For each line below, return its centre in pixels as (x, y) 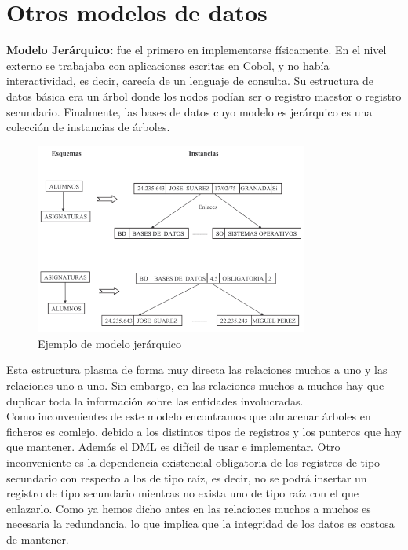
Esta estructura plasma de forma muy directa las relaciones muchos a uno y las (197, 370)
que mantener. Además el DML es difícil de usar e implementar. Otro (173, 447)
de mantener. (38, 539)
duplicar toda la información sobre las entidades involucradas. (155, 400)
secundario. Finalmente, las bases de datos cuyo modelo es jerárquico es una (189, 111)
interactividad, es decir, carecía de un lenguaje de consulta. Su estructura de (190, 81)
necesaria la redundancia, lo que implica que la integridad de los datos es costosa (200, 524)
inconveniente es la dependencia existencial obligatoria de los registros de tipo (193, 462)
